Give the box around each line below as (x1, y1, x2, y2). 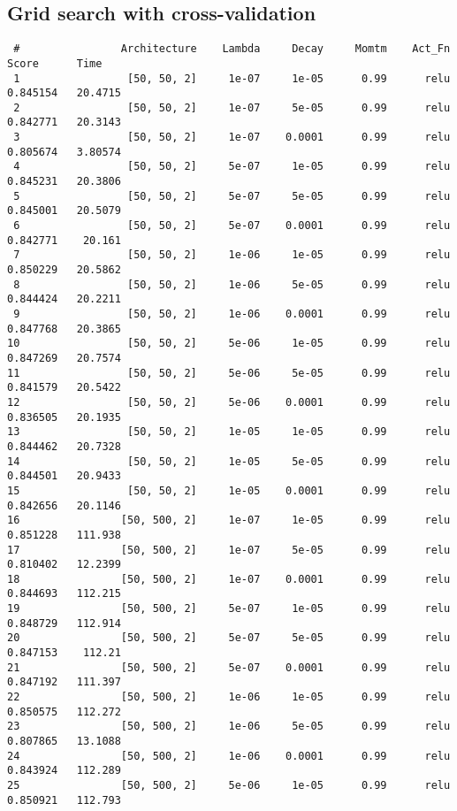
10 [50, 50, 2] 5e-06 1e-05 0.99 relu (7, 337, 451, 350)
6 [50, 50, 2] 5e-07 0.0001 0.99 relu (13, 219, 451, 233)
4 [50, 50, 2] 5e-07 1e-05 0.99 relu (13, 160, 451, 173)
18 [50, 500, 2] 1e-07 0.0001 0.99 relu (7, 572, 451, 585)
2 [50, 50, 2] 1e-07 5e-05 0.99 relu (13, 101, 451, 114)
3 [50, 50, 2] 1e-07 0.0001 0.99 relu (13, 131, 451, 144)
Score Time (7, 57, 103, 70)
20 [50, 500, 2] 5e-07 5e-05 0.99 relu (7, 631, 451, 645)
